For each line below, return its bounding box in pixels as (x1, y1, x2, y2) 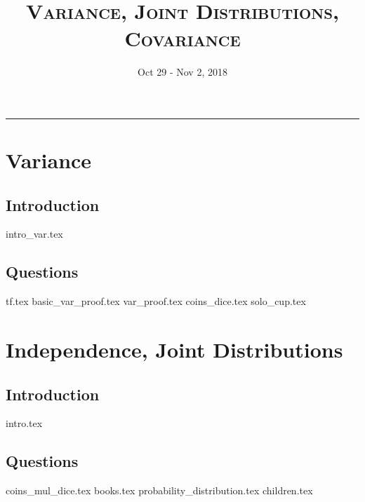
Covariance (124, 24, 241, 53)
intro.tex (6, 416, 43, 430)
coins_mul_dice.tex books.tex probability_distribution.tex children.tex (6, 483, 313, 498)
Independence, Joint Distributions (6, 335, 343, 364)
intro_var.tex (6, 226, 63, 241)
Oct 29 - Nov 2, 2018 (138, 65, 227, 79)
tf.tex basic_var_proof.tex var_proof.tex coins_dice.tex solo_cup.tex (6, 294, 306, 308)
